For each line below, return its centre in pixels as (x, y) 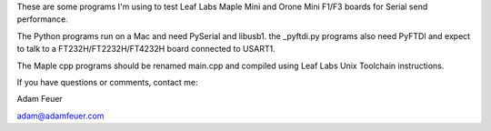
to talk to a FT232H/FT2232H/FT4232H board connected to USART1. (146, 49)
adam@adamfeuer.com (60, 116)
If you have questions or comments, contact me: (107, 82)
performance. (42, 19)
